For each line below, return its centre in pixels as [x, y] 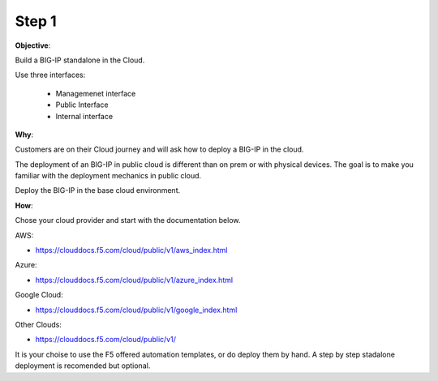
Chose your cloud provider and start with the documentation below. [128, 220]
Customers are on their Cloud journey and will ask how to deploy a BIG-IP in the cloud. [159, 149]
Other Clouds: [39, 324]
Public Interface [82, 105]
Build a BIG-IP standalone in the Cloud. [80, 60]
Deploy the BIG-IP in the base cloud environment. [98, 190]
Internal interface [84, 116]
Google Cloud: [39, 295]
